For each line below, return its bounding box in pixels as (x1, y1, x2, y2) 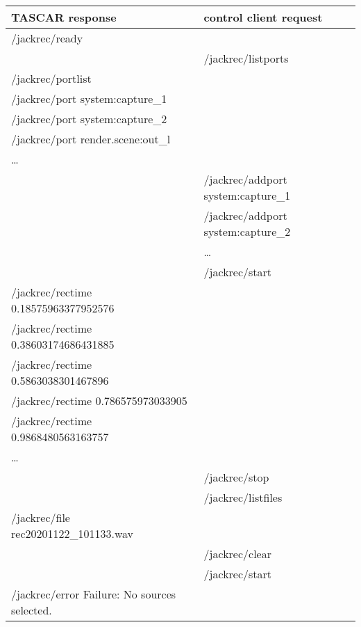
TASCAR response (11, 9, 117, 25)
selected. (11, 602, 52, 618)
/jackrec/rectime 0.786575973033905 (11, 392, 187, 408)
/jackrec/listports (203, 50, 289, 66)
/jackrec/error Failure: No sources (11, 586, 176, 602)
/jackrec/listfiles (203, 489, 283, 505)
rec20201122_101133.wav (11, 525, 134, 541)
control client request (203, 9, 323, 25)
